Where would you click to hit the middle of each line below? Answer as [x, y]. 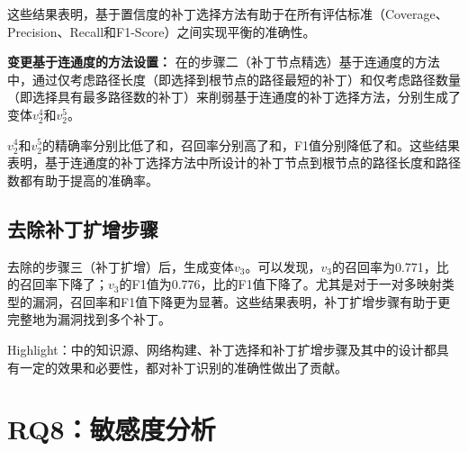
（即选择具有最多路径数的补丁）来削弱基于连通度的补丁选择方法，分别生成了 [234, 97]
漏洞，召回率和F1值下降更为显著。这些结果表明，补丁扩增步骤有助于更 [241, 301]
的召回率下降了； [58, 284]
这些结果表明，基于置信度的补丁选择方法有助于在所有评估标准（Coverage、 [228, 14]
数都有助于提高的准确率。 [83, 180]
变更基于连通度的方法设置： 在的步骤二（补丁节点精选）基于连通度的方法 [224, 62]
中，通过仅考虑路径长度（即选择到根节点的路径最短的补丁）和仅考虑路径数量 [234, 79]
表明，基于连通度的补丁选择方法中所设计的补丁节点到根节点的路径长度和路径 [234, 162]
